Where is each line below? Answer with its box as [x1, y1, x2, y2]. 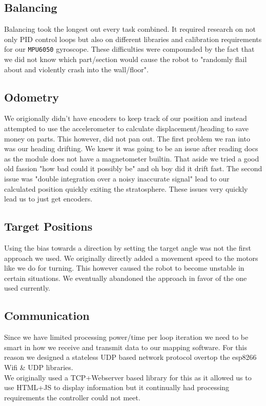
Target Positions [4, 218, 93, 234]
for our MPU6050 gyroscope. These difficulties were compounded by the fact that [4, 44, 255, 54]
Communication [4, 308, 90, 323]
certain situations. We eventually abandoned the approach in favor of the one [4, 272, 247, 283]
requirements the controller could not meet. [4, 392, 140, 402]
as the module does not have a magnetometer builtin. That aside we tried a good [4, 153, 259, 164]
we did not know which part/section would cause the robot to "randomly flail [4, 54, 247, 65]
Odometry [4, 89, 59, 105]
